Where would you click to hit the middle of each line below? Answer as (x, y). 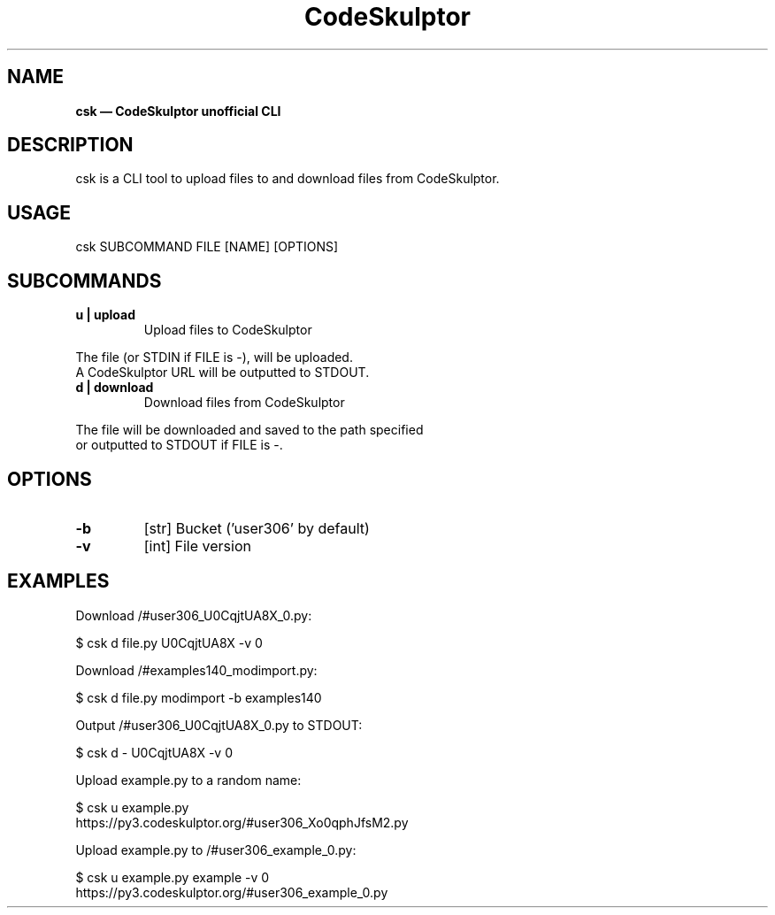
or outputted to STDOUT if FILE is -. (179, 445)
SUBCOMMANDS (84, 281)
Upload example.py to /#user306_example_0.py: (216, 850)
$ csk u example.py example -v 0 (173, 877)
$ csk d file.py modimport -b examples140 (199, 697)
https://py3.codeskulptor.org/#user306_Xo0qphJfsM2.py (242, 822)
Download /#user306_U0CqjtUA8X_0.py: (194, 615)
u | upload (105, 315)
